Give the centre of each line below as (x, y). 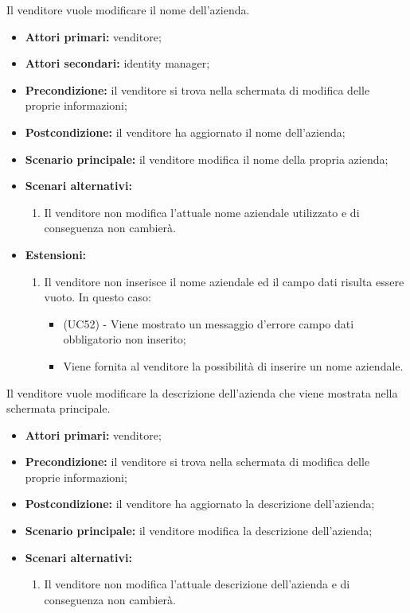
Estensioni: (56, 254)
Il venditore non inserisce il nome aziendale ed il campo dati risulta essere (224, 281)
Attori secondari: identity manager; (117, 63)
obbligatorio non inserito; (125, 339)
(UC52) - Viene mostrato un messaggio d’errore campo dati (209, 323)
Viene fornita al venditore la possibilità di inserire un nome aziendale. (233, 365)
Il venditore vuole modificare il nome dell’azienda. (128, 10)
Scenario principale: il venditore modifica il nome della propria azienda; (207, 159)
